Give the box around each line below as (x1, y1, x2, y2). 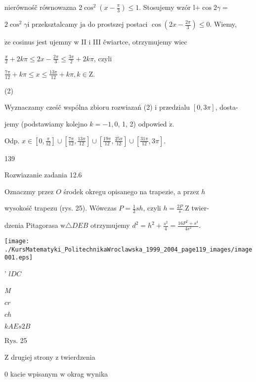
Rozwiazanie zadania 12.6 (4, 170, 82, 180)
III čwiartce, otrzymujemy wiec (93, 37, 187, 46)
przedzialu (159, 102, 190, 112)
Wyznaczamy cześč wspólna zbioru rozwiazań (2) (4, 102, 153, 112)
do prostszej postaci (87, 19, 148, 29)
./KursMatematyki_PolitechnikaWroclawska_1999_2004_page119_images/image (4, 246, 253, 253)
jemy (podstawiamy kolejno (4, 118, 87, 128)
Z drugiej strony (4, 351, 53, 362)
